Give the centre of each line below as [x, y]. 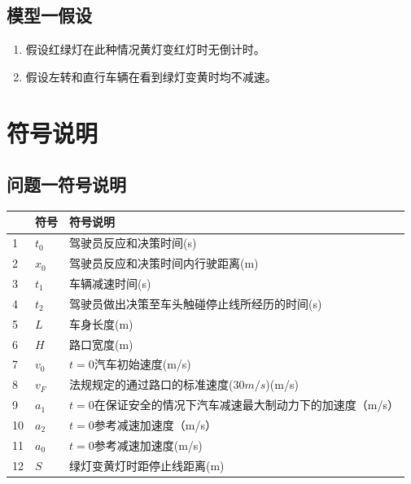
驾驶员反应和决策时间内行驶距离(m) [164, 263]
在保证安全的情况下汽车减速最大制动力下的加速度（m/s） [246, 405]
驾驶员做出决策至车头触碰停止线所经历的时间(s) [196, 303]
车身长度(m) [101, 323]
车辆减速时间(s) [110, 283]
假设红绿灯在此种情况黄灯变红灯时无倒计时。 [145, 49]
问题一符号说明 [66, 184]
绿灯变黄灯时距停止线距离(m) [147, 465]
